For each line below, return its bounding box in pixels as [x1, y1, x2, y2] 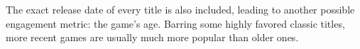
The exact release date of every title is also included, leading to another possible [6, 2, 355, 16]
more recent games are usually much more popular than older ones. [6, 30, 299, 45]
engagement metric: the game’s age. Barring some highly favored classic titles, [6, 16, 345, 31]
